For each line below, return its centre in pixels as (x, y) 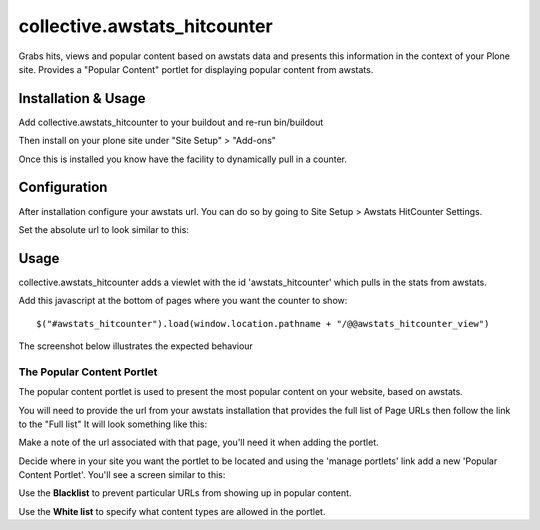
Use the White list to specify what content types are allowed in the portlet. (172, 511)
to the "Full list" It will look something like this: (113, 424)
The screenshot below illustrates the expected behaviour (136, 346)
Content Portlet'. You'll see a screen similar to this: (122, 475)
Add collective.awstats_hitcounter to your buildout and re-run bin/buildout (171, 122)
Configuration (63, 187)
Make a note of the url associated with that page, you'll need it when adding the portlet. (198, 442)
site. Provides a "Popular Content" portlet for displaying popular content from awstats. (196, 69)
